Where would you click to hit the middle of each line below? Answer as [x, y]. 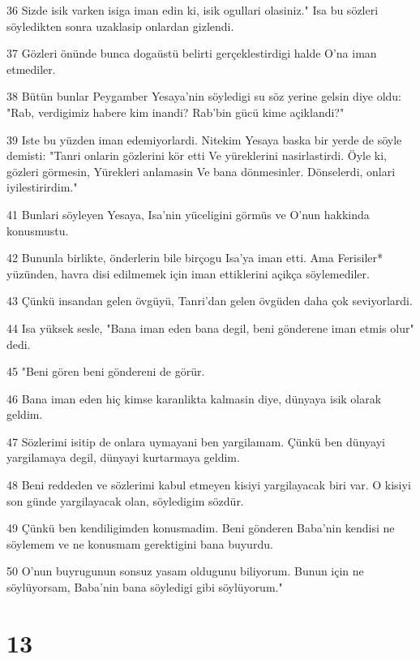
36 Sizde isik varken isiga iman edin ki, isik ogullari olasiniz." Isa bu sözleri [193, 10]
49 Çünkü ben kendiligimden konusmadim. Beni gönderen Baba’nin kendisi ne [201, 528]
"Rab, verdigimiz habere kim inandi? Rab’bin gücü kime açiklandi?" [176, 112]
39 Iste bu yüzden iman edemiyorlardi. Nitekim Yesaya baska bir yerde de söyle [204, 139]
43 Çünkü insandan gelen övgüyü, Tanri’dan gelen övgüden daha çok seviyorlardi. [210, 301]
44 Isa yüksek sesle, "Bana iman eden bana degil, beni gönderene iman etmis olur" [210, 327]
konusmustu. [38, 230]
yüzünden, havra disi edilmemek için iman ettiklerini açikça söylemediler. [188, 273]
